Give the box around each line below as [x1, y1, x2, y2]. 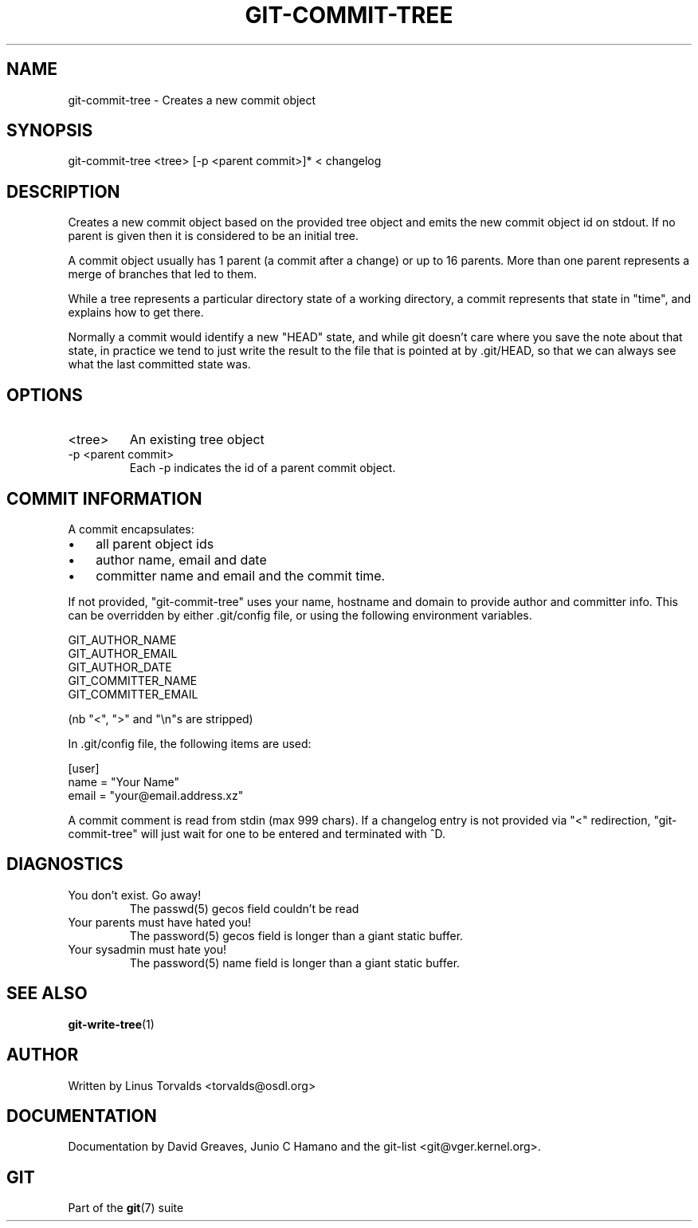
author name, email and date [96, 551, 267, 568]
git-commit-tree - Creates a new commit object [68, 92, 316, 107]
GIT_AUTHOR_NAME [68, 632, 177, 647]
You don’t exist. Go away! [68, 888, 202, 902]
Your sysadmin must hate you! [68, 942, 227, 956]
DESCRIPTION [6, 181, 120, 202]
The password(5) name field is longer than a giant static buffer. [129, 955, 461, 970]
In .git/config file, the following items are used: [68, 736, 312, 750]
